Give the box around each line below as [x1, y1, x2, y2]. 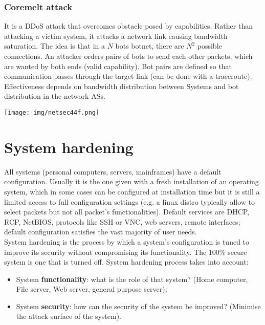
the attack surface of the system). [16, 311, 121, 321]
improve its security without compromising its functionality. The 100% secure [4, 246, 247, 257]
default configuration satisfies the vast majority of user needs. [4, 226, 197, 237]
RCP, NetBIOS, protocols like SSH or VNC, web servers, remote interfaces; [4, 216, 240, 227]
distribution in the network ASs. [4, 91, 105, 101]
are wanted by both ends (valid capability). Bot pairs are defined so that [4, 60, 232, 71]
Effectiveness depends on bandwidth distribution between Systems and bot [4, 80, 239, 91]
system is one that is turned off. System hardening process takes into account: [4, 256, 249, 267]
